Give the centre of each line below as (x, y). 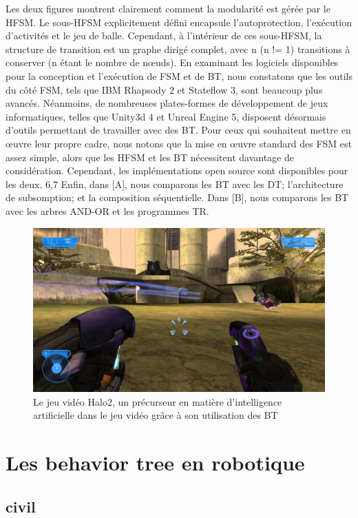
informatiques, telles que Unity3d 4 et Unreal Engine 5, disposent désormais (166, 116)
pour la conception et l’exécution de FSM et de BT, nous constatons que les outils (179, 75)
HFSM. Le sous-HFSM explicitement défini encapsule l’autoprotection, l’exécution (179, 22)
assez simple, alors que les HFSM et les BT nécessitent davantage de (150, 157)
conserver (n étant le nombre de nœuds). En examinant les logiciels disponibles (172, 62)
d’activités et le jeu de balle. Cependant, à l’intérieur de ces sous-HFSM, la (164, 35)
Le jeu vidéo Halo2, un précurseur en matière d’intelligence (158, 401)
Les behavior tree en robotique (155, 462)
